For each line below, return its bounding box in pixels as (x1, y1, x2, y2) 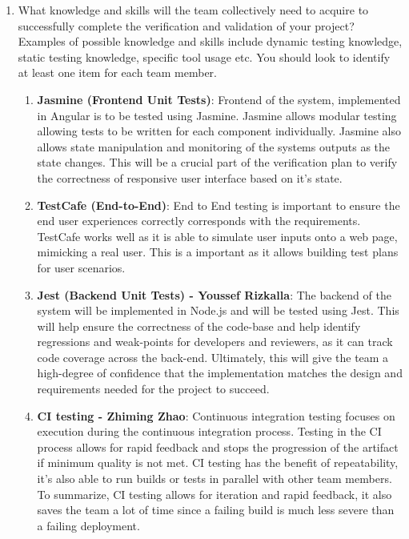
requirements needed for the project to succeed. (37, 380, 270, 397)
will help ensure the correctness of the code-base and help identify (37, 317, 361, 334)
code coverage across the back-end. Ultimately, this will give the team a (37, 348, 389, 365)
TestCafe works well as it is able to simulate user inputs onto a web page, (37, 227, 398, 244)
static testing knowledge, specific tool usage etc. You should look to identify (18, 48, 391, 65)
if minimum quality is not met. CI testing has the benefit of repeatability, (37, 454, 399, 471)
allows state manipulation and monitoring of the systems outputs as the (37, 138, 391, 155)
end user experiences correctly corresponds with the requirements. (37, 212, 361, 229)
